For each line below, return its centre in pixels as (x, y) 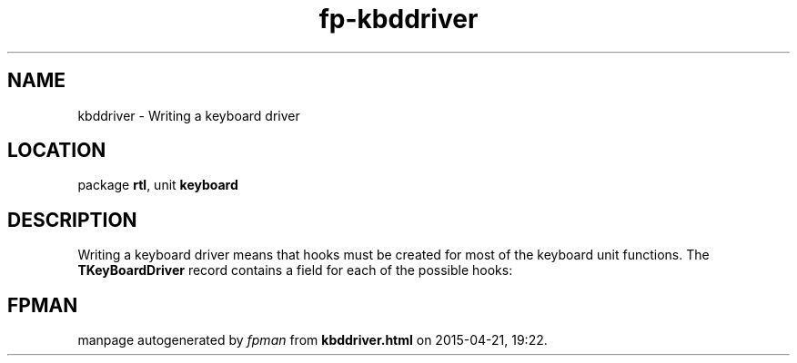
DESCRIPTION (72, 220)
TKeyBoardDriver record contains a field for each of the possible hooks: (295, 270)
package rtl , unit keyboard (158, 185)
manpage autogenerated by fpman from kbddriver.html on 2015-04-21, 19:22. (313, 340)
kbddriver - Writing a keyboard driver (189, 115)
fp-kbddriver (398, 19)
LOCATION (57, 151)
